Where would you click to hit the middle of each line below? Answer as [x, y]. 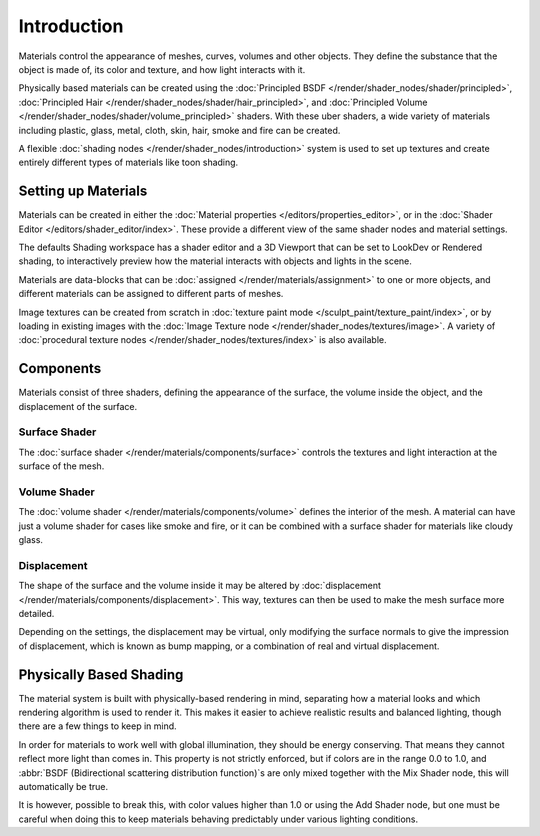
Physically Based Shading [101, 674]
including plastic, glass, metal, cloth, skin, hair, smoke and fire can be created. [179, 130]
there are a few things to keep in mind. [97, 726]
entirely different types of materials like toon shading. [128, 162]
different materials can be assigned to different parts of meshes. [151, 294]
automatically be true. [63, 787]
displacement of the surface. [78, 406]
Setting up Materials [83, 191]
